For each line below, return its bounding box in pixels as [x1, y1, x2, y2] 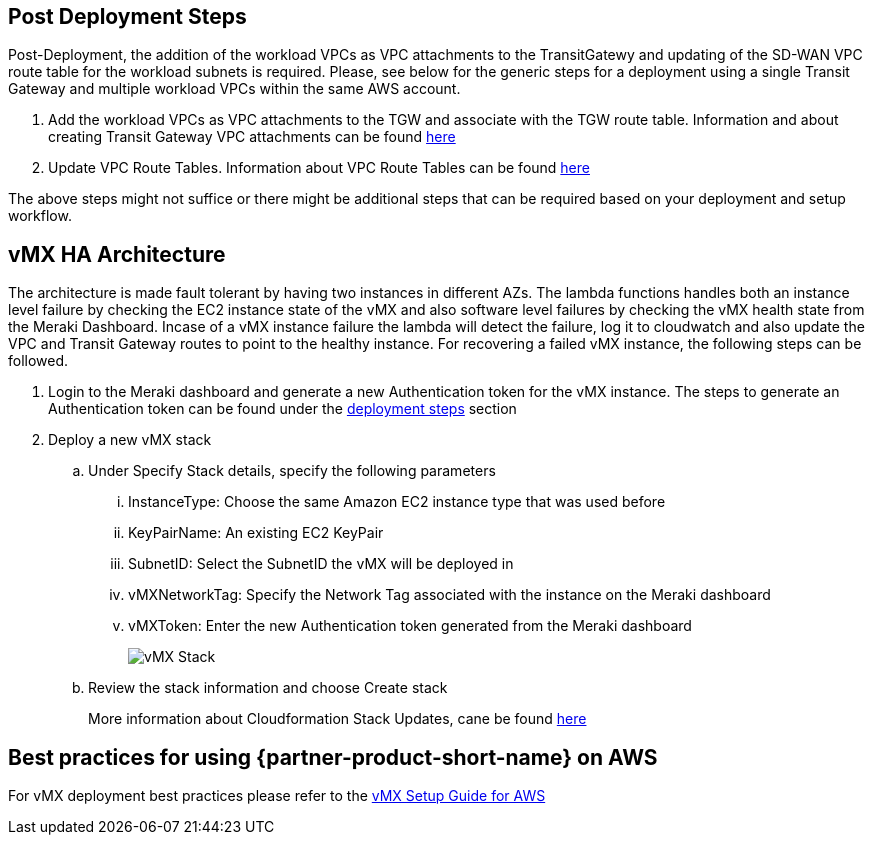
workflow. [8, 207, 72, 225]
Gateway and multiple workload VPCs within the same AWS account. [8, 80, 461, 98]
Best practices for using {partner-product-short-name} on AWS [8, 744, 658, 770]
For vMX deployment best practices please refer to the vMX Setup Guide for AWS [8, 787, 546, 805]
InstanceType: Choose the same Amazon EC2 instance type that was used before [128, 493, 666, 511]
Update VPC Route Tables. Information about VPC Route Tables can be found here [48, 159, 590, 177]
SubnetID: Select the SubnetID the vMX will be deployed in [128, 555, 514, 573]
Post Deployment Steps [8, 4, 247, 29]
